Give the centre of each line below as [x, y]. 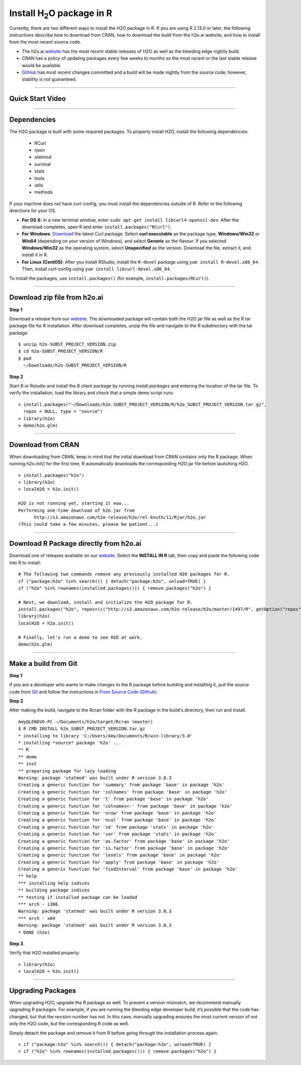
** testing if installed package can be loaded [78, 897]
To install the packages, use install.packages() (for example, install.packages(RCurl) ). [109, 278]
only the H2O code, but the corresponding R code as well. [69, 1024]
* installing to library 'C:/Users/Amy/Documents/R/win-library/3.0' [106, 736]
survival [43, 164]
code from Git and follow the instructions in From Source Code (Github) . [84, 692]
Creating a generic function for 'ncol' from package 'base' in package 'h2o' [117, 820]
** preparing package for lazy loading [67, 771]
